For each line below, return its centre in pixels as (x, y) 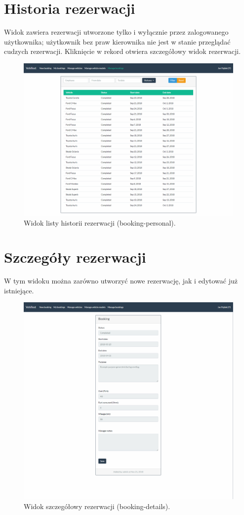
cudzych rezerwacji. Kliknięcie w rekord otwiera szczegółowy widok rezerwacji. (122, 51)
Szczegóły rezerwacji (75, 257)
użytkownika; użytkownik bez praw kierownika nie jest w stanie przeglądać (117, 41)
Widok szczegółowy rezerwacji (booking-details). (97, 506)
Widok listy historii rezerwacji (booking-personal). (100, 223)
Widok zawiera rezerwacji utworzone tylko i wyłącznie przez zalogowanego (116, 32)
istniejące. (19, 290)
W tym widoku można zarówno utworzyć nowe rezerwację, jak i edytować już (121, 281)
